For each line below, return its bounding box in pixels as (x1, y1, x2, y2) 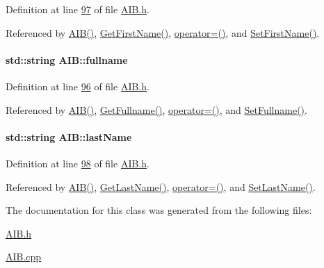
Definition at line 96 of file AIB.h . (6, 78, 149, 93)
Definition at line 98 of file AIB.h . (6, 156, 149, 170)
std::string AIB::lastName (6, 129, 132, 144)
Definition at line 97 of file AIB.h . (6, 2, 149, 16)
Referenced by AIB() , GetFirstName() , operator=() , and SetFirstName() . (6, 25, 320, 40)
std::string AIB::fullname (6, 52, 128, 67)
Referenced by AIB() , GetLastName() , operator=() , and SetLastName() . (6, 179, 316, 194)
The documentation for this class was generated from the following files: (6, 203, 312, 217)
